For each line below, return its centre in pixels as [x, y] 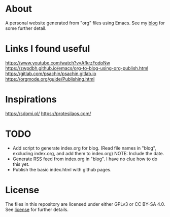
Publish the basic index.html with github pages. [62, 169]
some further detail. [26, 28]
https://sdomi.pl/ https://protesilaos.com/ [48, 113]
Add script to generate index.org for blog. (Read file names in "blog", [84, 148]
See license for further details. [37, 209]
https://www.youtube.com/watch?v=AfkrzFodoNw [58, 63]
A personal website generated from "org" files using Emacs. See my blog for [85, 23]
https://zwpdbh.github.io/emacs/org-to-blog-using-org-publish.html [77, 68]
